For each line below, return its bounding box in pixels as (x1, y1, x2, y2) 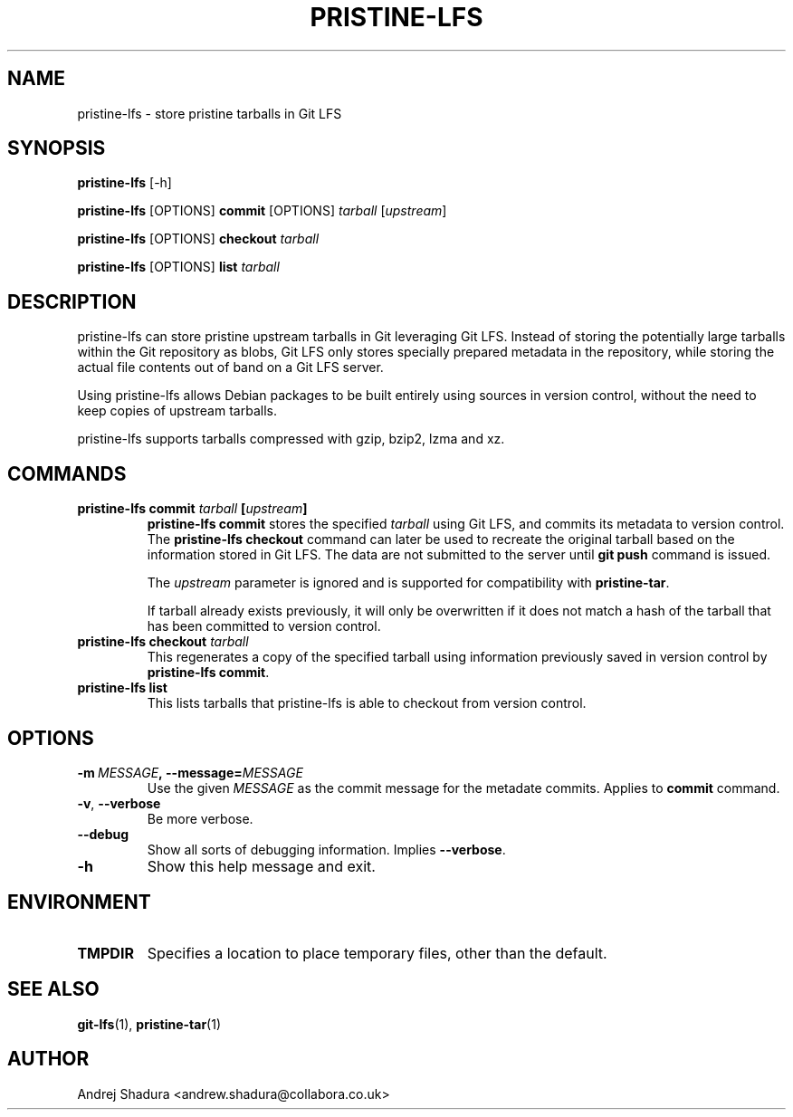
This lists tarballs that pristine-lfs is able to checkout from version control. (147, 695, 587, 711)
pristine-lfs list (77, 680, 167, 696)
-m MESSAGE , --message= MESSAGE (77, 764, 303, 780)
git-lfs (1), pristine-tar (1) (77, 1016, 222, 1032)
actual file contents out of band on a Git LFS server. (77, 359, 384, 376)
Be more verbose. (147, 810, 253, 826)
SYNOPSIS (7, 137, 106, 160)
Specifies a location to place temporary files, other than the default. (147, 943, 607, 962)
